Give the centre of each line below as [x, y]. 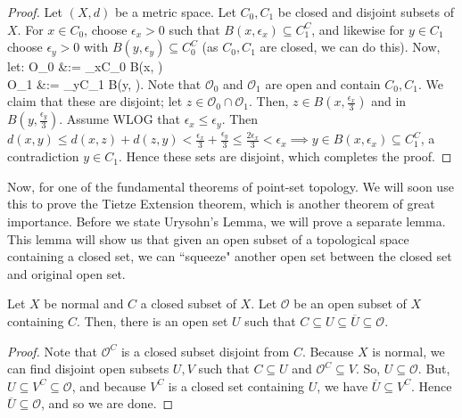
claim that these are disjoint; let [95, 101]
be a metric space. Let [175, 12]
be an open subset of [350, 303]
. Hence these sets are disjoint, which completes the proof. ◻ [285, 156]
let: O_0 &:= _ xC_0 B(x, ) [85, 66]
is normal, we [408, 351]
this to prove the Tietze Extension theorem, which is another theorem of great [221, 204]
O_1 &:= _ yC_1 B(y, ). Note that [104, 83]
